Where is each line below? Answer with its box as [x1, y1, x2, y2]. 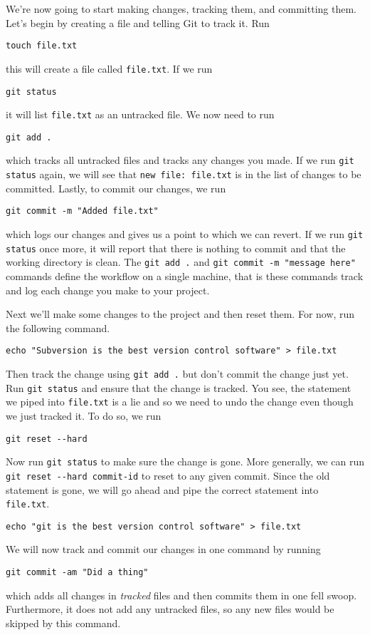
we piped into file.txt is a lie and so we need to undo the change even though [6, 394, 354, 409]
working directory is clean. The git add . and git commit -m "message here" [6, 254, 356, 269]
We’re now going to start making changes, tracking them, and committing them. [6, 1, 356, 16]
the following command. [6, 320, 110, 335]
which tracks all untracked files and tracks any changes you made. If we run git [6, 153, 354, 167]
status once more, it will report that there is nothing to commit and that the [6, 240, 346, 255]
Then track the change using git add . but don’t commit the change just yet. [6, 366, 349, 381]
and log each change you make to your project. [6, 282, 210, 297]
